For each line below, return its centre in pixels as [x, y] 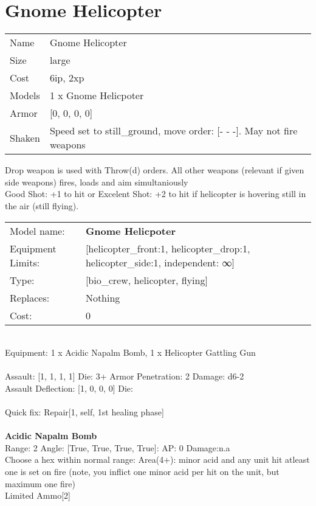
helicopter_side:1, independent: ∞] [160, 262]
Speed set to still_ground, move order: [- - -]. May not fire [173, 131]
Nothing [103, 297]
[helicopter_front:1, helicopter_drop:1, [168, 248]
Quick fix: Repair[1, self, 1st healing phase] [84, 412]
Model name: [37, 230]
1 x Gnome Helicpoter [97, 95]
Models [25, 95]
